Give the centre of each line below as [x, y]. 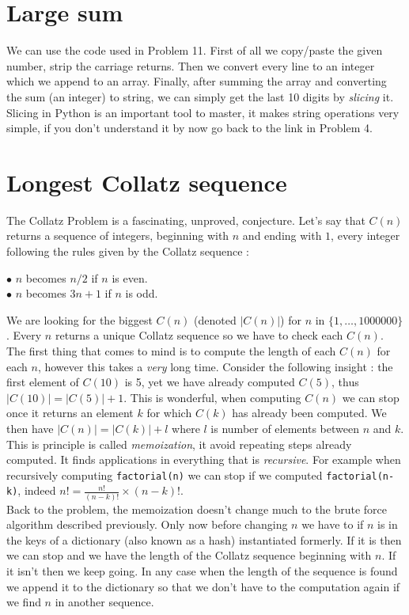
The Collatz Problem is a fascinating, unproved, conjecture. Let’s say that [186, 220]
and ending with [282, 235]
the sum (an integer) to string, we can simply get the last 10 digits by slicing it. [200, 96]
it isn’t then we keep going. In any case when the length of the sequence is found [202, 571]
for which [169, 413]
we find [24, 602]
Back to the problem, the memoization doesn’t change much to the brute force [197, 509]
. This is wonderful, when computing [212, 397]
